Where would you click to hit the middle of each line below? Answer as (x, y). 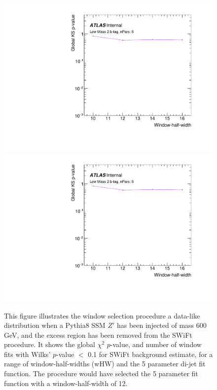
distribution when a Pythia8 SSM (55, 325)
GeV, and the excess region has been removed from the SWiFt (98, 335)
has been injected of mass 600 (162, 325)
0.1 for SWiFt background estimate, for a (150, 354)
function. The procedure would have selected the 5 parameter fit (101, 373)
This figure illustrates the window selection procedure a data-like (102, 315)
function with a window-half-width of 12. (66, 383)
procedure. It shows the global (50, 344)
